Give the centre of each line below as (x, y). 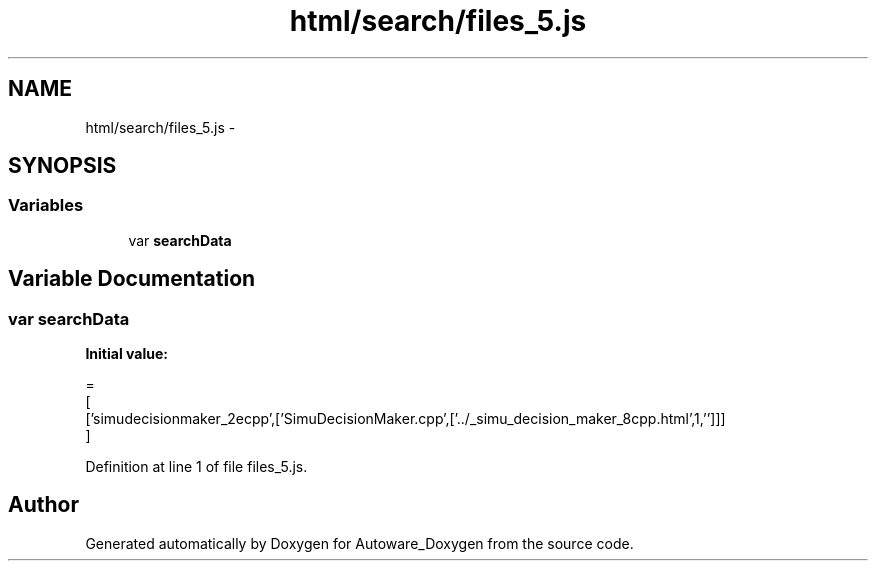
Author (43, 505)
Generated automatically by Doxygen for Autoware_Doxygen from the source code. (359, 543)
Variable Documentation (132, 279)
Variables (46, 205)
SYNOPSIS (62, 166)
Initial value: (126, 354)
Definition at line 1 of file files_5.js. (196, 467)
